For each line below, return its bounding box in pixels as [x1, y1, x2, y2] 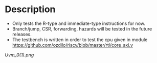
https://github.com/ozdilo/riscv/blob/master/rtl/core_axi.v [12, 42, 133, 48]
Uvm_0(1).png [5, 52, 34, 58]
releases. [12, 31, 32, 37]
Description [5, 4, 56, 15]
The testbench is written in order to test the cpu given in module [12, 37, 148, 43]
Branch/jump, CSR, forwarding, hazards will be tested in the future [12, 25, 152, 31]
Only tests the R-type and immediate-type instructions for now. [12, 20, 145, 26]
